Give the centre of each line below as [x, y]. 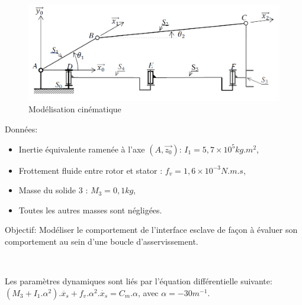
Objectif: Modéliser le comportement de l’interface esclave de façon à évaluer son [151, 230]
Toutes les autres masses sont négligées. [90, 210]
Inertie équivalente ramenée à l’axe [82, 149]
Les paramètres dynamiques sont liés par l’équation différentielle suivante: [139, 281]
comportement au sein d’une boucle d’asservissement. [102, 241]
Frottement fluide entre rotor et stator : [91, 170]
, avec [148, 292]
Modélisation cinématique [75, 109]
